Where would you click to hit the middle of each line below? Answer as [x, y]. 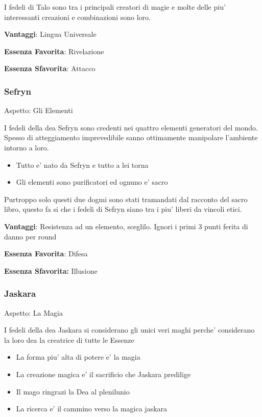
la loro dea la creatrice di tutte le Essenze [69, 339]
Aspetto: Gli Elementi [39, 110]
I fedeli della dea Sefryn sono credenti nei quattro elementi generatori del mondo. [131, 127]
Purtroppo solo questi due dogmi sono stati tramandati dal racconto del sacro [126, 199]
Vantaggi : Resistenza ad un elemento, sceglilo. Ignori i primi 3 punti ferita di [126, 226]
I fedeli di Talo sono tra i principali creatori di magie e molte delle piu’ [115, 7]
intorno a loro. [27, 147]
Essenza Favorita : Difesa [46, 254]
